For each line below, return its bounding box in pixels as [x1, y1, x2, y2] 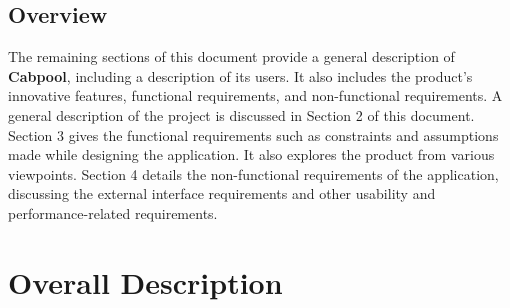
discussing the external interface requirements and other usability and [8, 183, 436, 204]
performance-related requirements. [8, 202, 218, 223]
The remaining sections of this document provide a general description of [8, 46, 455, 67]
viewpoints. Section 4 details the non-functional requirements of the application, [8, 163, 499, 184]
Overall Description [8, 261, 283, 302]
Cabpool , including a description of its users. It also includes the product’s [8, 65, 473, 86]
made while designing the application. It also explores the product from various [8, 144, 495, 165]
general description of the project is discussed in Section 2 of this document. [8, 104, 475, 125]
